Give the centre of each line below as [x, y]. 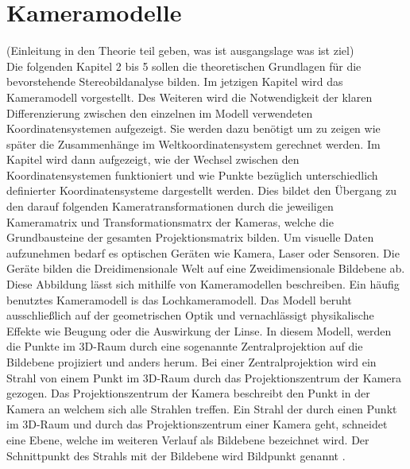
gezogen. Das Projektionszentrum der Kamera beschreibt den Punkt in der [188, 393]
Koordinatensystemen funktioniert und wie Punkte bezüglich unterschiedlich [192, 174]
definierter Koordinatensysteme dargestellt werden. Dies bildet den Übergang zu [202, 190]
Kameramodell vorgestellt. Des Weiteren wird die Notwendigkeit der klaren [190, 97]
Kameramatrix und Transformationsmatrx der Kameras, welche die [170, 221]
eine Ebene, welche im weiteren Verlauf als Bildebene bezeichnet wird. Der [188, 439]
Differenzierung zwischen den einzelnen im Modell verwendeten [160, 112]
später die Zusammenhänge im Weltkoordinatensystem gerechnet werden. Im [193, 143]
